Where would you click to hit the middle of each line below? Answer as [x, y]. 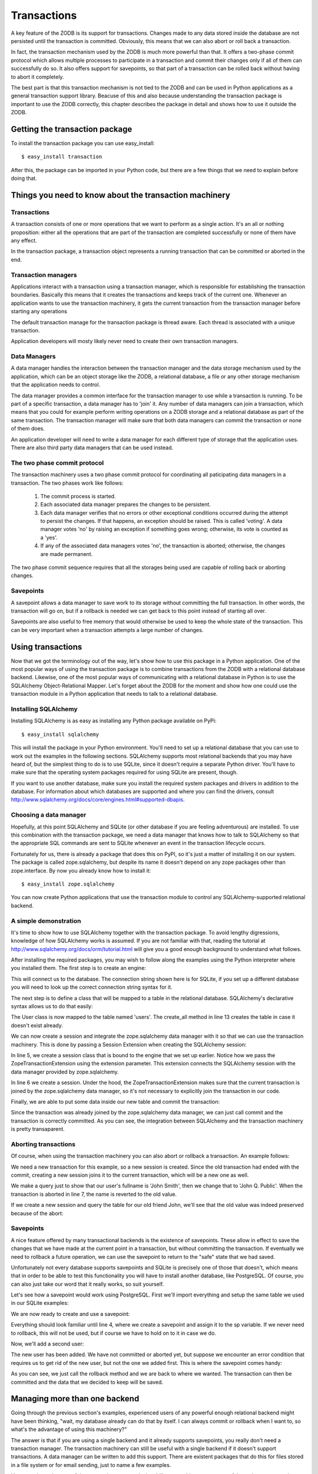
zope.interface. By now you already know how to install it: [81, 870]
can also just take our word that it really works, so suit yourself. [87, 1284]
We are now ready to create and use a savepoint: [70, 1314]
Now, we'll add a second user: [47, 1344]
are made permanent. [67, 554]
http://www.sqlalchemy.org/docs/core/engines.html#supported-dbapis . [98, 799]
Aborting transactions [43, 1144]
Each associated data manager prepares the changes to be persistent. [126, 505]
